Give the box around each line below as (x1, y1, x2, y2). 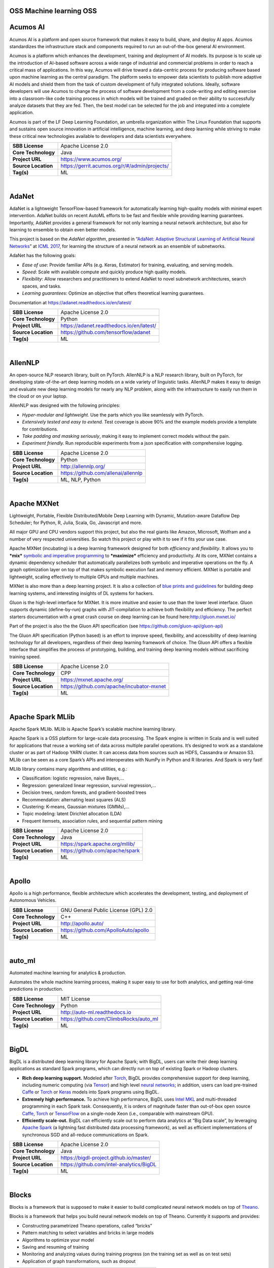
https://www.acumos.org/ (60, 156, 122, 162)
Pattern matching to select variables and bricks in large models (22, 1230, 154, 1236)
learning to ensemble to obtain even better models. (9, 227, 116, 233)
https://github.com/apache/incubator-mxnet (60, 683, 166, 690)
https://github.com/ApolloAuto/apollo (60, 926, 149, 933)
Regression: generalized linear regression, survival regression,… (22, 782, 157, 788)
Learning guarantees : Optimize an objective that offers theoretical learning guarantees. (22, 290, 205, 296)
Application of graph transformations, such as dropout (22, 1258, 136, 1264)
